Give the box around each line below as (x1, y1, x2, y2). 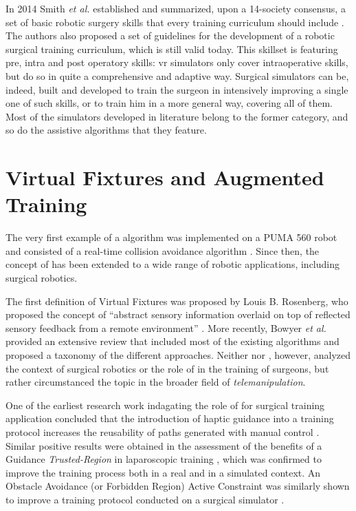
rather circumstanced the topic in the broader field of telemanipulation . (5, 375, 306, 389)
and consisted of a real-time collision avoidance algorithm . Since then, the (5, 243, 320, 258)
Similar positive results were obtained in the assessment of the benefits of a (5, 438, 322, 452)
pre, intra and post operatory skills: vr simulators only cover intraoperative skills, (5, 55, 348, 70)
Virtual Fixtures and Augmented (5, 163, 324, 191)
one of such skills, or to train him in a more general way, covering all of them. (5, 96, 333, 110)
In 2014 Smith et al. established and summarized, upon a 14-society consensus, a (5, 1, 346, 15)
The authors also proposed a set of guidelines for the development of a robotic (5, 28, 335, 43)
